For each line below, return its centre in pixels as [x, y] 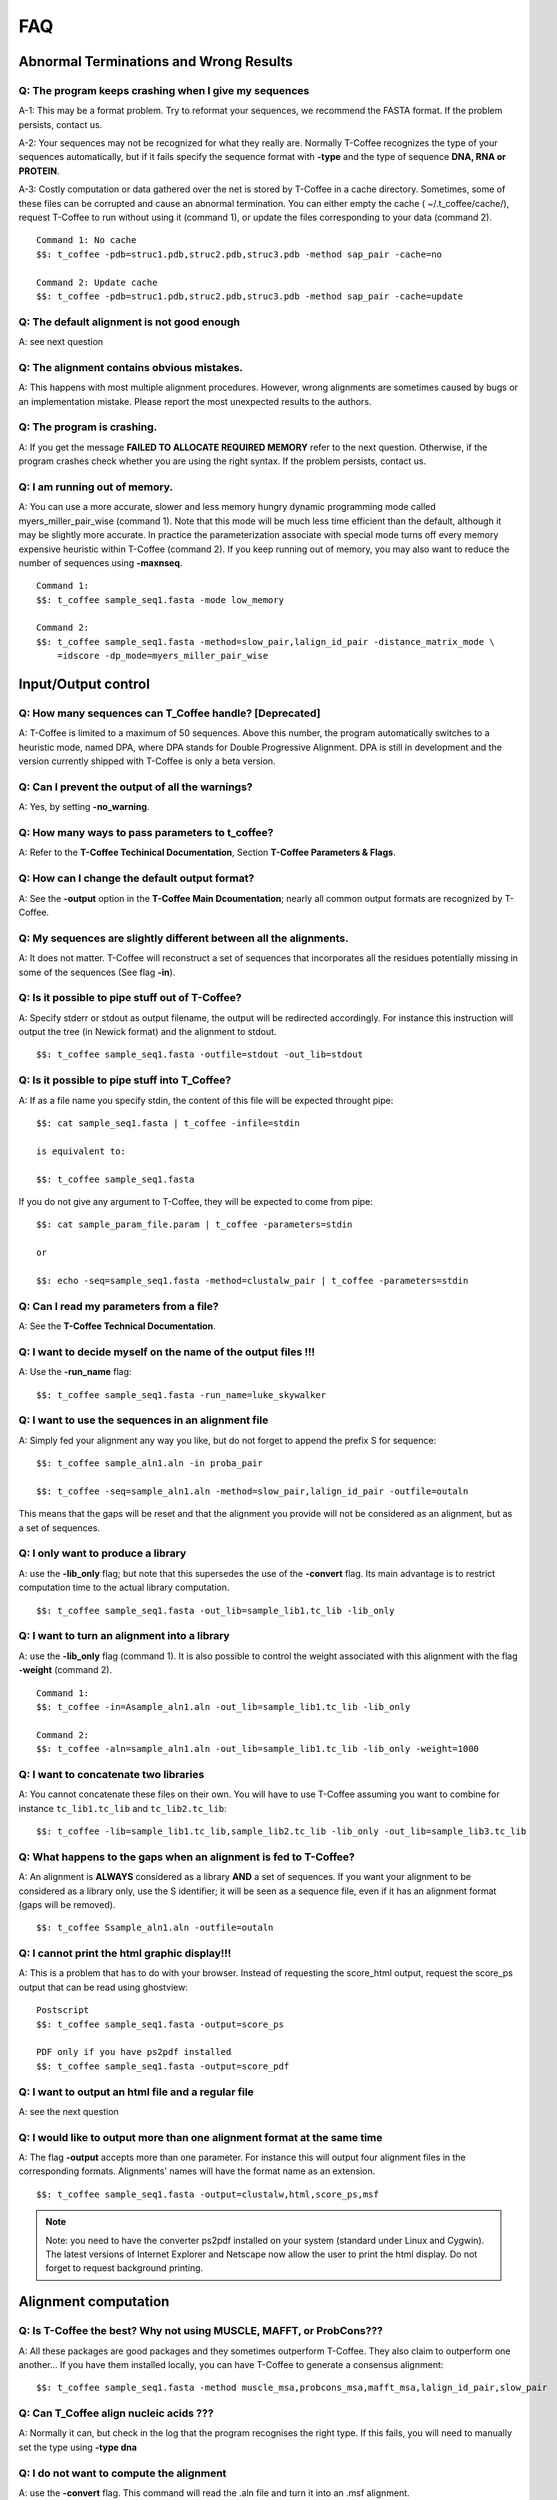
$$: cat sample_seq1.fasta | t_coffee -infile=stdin [168, 1123]
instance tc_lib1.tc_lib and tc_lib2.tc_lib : [122, 1808]
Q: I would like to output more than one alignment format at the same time [200, 2137]
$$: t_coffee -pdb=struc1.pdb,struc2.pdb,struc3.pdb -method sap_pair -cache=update [250, 296]
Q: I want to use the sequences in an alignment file [143, 1420]
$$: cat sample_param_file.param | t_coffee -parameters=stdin [194, 1224]
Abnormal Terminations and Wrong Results [156, 61]
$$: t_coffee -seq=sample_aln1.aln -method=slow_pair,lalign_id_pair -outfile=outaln [252, 1491]
